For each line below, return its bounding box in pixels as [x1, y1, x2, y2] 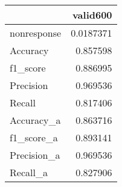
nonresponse [10, 26, 62, 40]
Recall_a [10, 165, 48, 179]
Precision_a [10, 148, 60, 162]
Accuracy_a [10, 113, 61, 127]
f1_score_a [10, 130, 58, 144]
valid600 [72, 8, 112, 22]
